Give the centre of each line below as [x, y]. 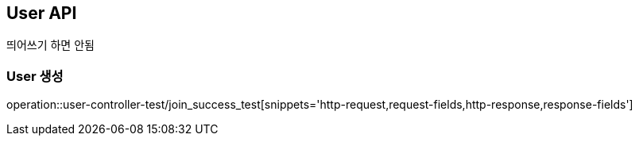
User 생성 [35, 76]
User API [42, 13]
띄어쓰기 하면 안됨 [50, 45]
